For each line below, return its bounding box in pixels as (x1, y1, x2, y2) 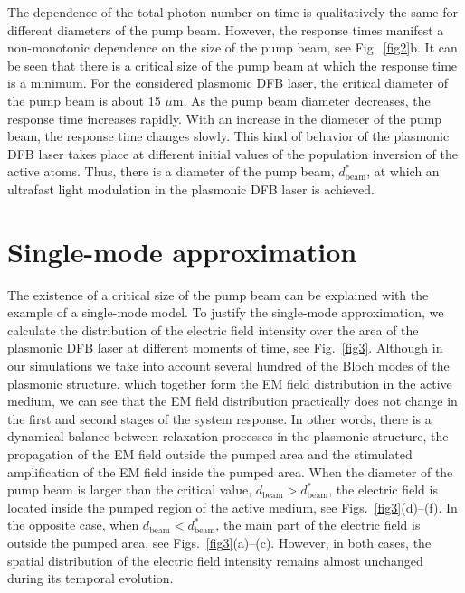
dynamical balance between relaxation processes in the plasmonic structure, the (7, 427, 449, 446)
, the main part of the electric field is (215, 515, 421, 534)
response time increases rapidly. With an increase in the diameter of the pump (7, 108, 442, 127)
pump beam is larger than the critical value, (7, 480, 252, 499)
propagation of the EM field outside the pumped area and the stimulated (7, 445, 413, 463)
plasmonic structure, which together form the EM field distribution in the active (7, 373, 452, 392)
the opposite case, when (7, 515, 139, 534)
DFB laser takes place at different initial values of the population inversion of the (7, 144, 459, 163)
